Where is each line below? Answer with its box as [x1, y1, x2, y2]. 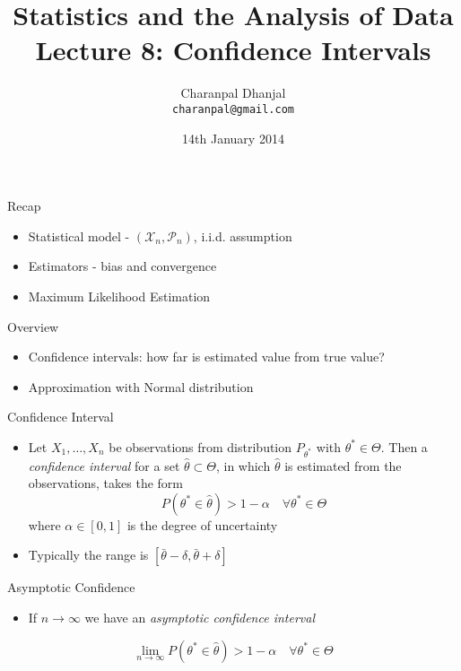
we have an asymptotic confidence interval [84, 608, 316, 627]
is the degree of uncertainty [126, 515, 278, 534]
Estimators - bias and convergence [28, 257, 217, 275]
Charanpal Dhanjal [180, 83, 286, 102]
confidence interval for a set [28, 456, 180, 475]
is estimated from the [284, 456, 402, 475]
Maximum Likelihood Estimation [28, 286, 211, 305]
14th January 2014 [182, 128, 284, 147]
